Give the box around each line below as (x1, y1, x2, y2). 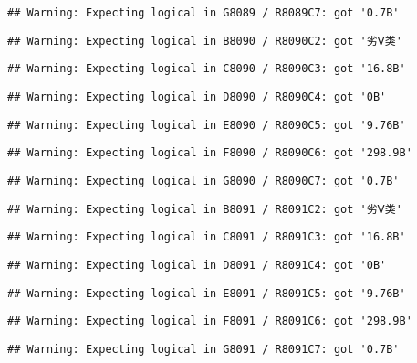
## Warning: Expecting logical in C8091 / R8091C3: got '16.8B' (7, 230, 406, 244)
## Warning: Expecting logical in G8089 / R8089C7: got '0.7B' (7, 6, 400, 19)
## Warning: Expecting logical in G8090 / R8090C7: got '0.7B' (7, 174, 400, 187)
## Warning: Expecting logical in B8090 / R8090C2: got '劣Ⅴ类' (7, 34, 402, 48)
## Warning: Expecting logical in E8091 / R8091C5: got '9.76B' (7, 286, 406, 300)
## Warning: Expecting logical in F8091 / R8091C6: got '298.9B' (7, 315, 412, 328)
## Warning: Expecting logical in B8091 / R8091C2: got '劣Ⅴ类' (7, 202, 402, 216)
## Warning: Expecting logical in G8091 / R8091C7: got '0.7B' (7, 342, 400, 356)
